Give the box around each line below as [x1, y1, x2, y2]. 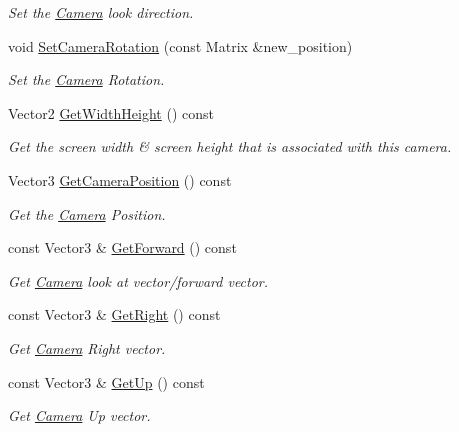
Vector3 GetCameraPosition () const [8, 169, 232, 190]
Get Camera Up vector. [8, 405, 151, 426]
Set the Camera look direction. [8, 2, 194, 22]
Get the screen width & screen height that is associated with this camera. [8, 136, 452, 157]
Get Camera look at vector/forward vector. [8, 270, 269, 291]
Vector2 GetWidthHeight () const [8, 102, 214, 123]
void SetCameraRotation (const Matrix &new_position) [8, 35, 353, 56]
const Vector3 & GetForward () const [8, 237, 237, 258]
